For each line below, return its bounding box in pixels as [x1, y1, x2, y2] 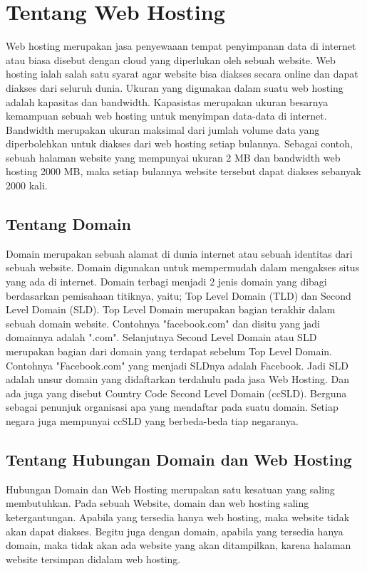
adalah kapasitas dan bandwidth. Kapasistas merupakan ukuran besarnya [6, 94, 329, 109]
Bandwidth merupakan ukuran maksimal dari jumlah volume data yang [6, 122, 320, 137]
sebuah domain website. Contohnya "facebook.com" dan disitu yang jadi [6, 315, 320, 330]
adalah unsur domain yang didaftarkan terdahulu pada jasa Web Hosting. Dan [6, 372, 350, 387]
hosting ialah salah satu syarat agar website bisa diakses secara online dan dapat [6, 66, 358, 81]
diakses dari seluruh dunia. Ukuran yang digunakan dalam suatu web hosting [6, 80, 343, 95]
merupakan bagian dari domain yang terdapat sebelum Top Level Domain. [6, 344, 332, 359]
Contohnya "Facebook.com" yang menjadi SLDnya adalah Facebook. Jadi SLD [6, 357, 348, 372]
